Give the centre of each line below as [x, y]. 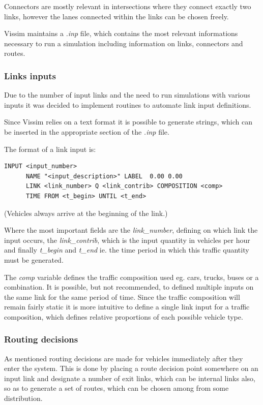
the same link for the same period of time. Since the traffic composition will [122, 297]
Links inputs [30, 75]
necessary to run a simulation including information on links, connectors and [124, 43]
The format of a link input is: [50, 149]
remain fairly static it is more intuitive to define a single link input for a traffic [127, 307]
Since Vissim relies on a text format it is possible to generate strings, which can [128, 122]
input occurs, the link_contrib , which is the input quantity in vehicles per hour [127, 240]
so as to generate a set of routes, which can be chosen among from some [116, 388]
